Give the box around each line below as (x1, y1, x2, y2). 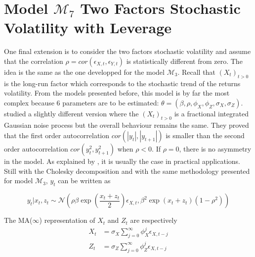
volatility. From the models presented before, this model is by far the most (4, 88, 230, 98)
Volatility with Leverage (4, 17, 172, 38)
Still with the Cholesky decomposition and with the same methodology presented (4, 165, 250, 176)
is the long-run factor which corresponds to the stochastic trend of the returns (4, 78, 241, 88)
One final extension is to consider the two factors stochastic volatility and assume (4, 46, 251, 56)
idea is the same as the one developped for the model (4, 66, 165, 77)
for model (4, 175, 33, 186)
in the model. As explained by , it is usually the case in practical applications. (4, 156, 240, 166)
